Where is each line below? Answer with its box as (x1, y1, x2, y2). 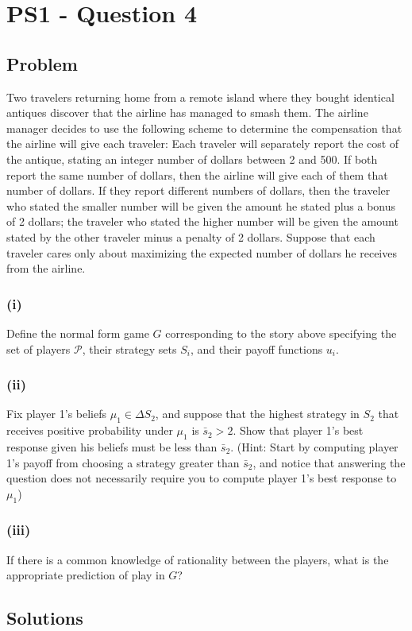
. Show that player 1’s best (233, 422, 364, 439)
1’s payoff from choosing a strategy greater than (6, 454, 240, 470)
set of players (6, 340, 71, 357)
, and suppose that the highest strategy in (155, 405, 360, 422)
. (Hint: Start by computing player (230, 438, 399, 455)
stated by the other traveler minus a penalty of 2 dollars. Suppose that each (6, 228, 375, 245)
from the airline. (6, 260, 86, 277)
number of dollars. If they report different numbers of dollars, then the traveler (6, 182, 391, 199)
